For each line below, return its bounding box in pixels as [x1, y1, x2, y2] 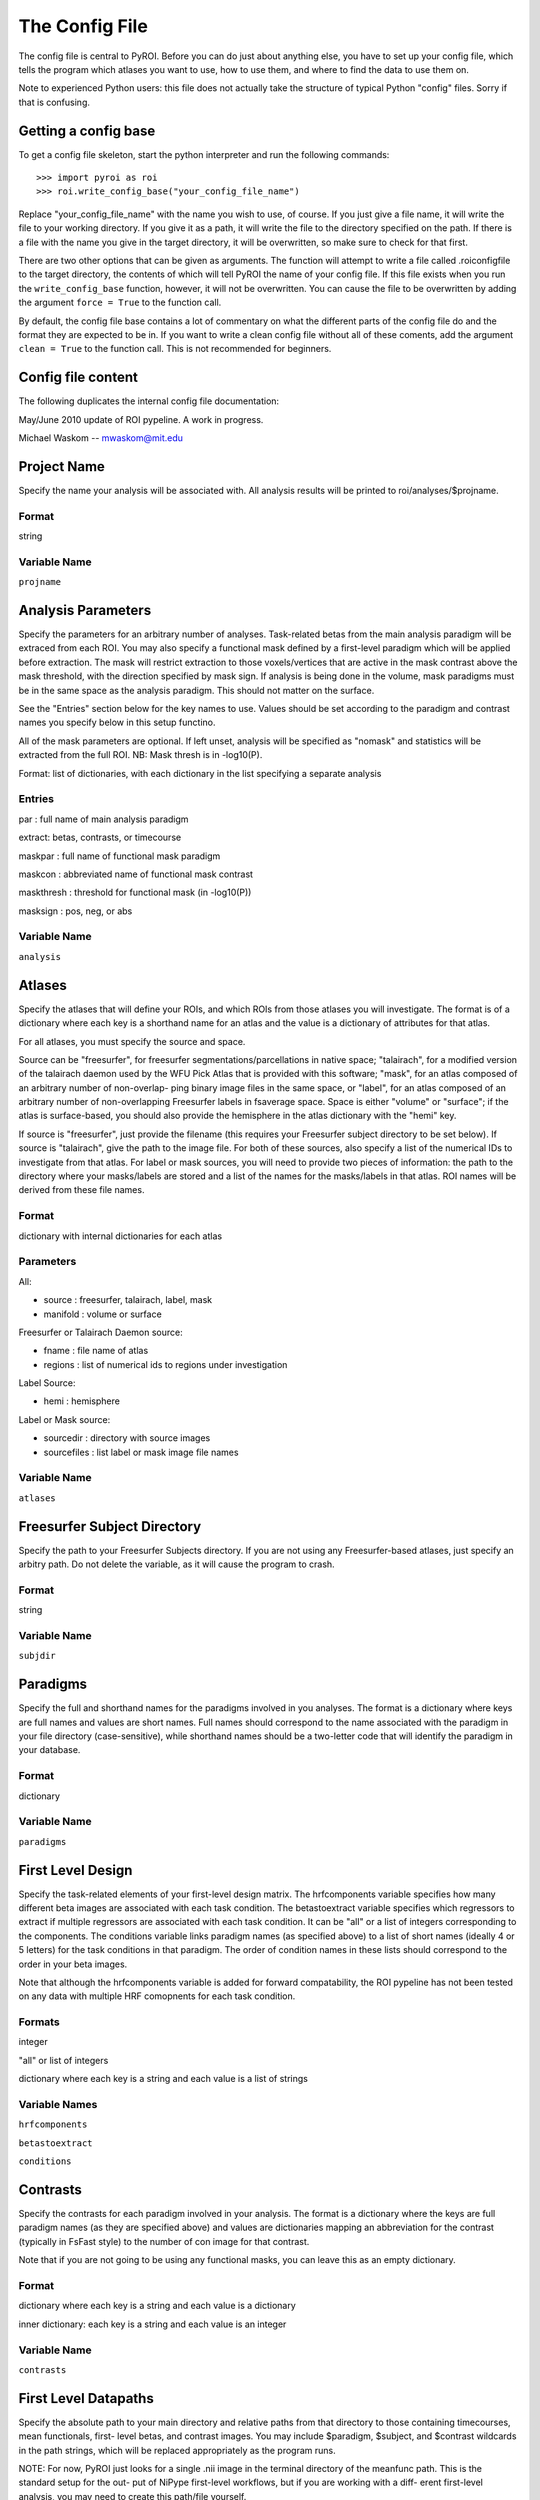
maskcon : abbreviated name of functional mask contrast [18, 868, 254, 880]
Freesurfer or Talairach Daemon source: [18, 1326, 184, 1338]
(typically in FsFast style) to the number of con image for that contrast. [18, 2235, 310, 2247]
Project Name [18, 458, 105, 475]
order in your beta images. [18, 1958, 128, 1970]
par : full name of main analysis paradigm [18, 813, 189, 825]
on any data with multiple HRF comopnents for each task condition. [18, 1990, 296, 2002]
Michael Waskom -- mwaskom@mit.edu [18, 432, 184, 444]
